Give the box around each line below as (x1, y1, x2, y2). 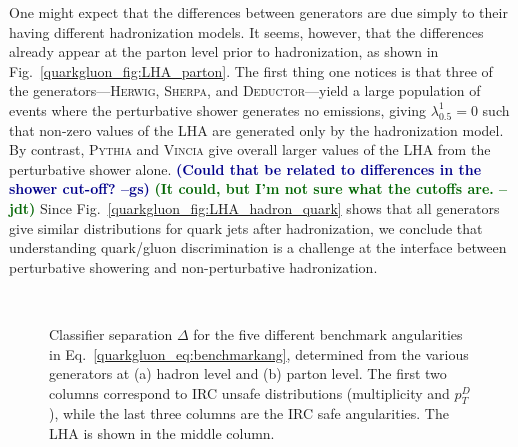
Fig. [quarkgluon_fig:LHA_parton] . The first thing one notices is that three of (9, 60, 493, 81)
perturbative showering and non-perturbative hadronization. (9, 256, 378, 277)
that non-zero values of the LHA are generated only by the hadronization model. (9, 119, 504, 140)
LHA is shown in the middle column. (49, 423, 275, 444)
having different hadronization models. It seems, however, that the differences (9, 21, 484, 42)
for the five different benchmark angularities (193, 323, 463, 344)
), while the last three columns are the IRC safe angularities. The (49, 403, 449, 424)
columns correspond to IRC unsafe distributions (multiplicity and (49, 382, 450, 403)
